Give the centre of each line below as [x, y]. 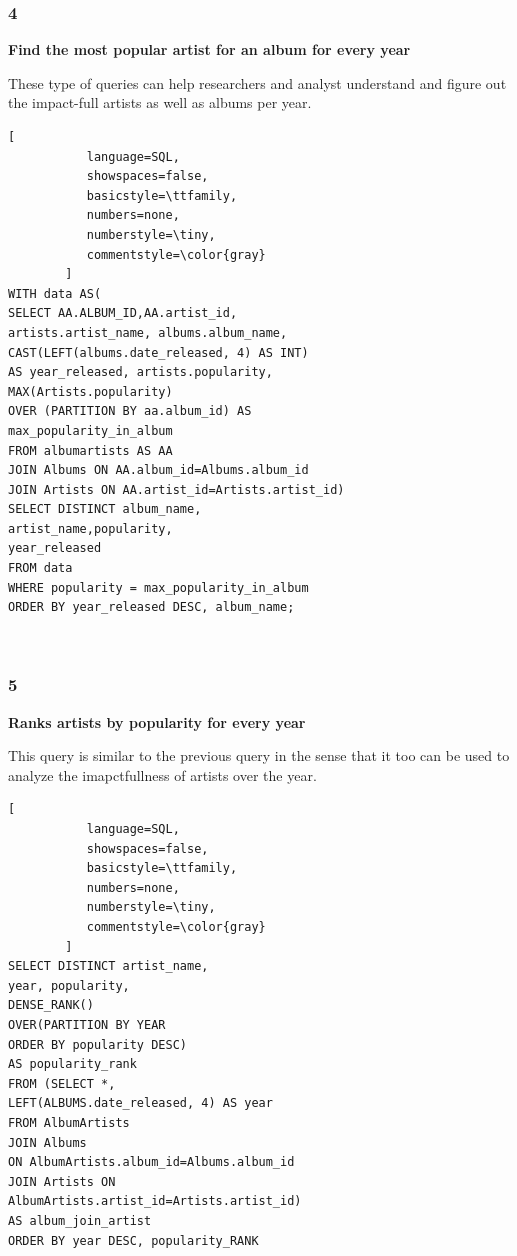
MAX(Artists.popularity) [90, 391]
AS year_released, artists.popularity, [140, 372]
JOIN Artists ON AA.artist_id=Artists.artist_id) [176, 489]
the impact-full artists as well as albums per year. [160, 102]
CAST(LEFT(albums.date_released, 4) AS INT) [158, 352]
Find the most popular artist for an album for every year [209, 49]
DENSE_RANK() [51, 1005]
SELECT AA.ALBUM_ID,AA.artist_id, [123, 313]
